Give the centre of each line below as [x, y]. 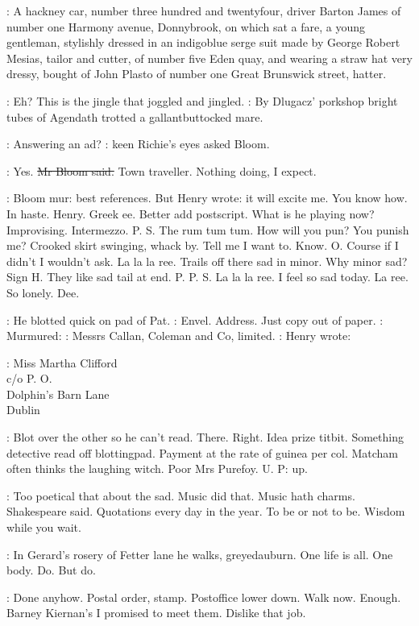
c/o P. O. [29, 378]
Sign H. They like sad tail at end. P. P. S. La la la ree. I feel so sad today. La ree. [207, 277]
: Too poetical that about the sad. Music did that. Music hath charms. [181, 495]
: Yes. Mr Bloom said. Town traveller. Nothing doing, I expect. [162, 170]
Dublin [23, 410]
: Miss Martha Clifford [62, 362]
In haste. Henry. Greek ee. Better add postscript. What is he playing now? [191, 213]
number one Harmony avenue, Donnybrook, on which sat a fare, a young [186, 26]
